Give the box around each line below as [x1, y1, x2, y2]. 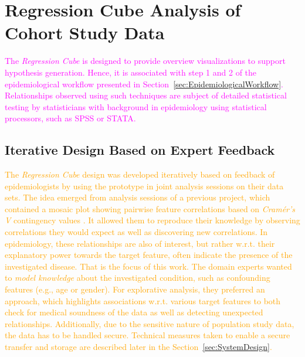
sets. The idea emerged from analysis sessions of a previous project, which [5, 191, 270, 203]
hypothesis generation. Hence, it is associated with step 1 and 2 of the [5, 66, 257, 78]
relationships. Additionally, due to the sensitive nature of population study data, [5, 317, 294, 329]
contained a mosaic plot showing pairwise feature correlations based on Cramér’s [5, 202, 296, 215]
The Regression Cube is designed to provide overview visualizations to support [5, 55, 286, 67]
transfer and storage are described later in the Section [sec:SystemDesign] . [5, 340, 272, 352]
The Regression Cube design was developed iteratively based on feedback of [5, 168, 275, 181]
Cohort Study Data [5, 21, 165, 45]
